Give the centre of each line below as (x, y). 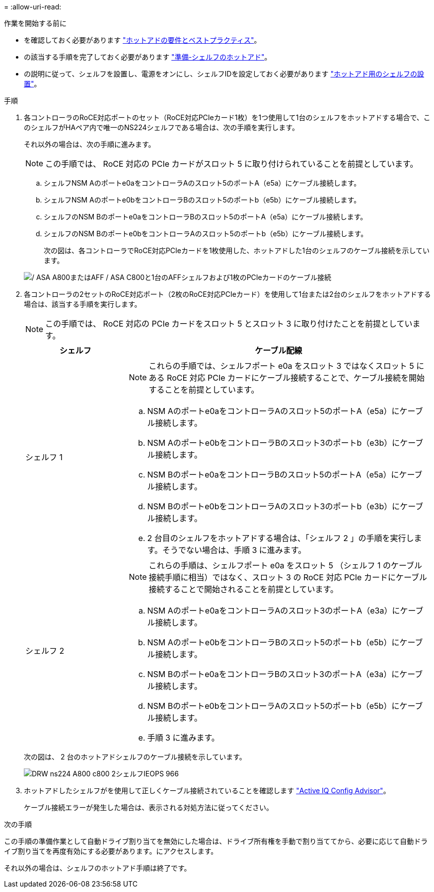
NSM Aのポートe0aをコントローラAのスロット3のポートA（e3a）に (274, 611)
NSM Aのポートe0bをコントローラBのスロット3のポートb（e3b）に (274, 443)
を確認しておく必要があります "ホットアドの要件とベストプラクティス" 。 (143, 40)
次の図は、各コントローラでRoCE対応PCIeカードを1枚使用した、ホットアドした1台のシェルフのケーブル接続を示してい (237, 250)
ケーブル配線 (279, 350)
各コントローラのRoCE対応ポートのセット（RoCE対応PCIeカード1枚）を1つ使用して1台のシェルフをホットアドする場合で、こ (227, 117)
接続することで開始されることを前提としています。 (244, 589)
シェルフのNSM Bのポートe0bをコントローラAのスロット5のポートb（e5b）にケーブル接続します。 (206, 234)
